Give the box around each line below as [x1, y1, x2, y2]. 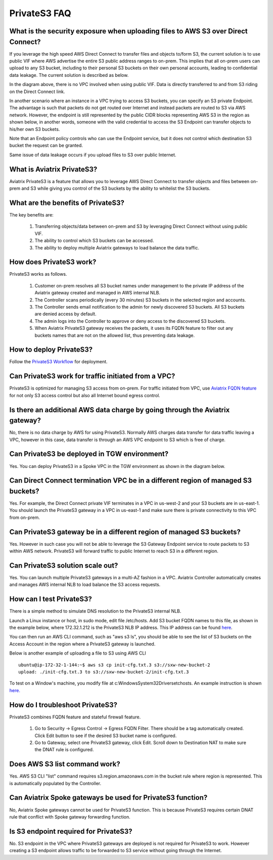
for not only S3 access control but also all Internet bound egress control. [9, 392, 160, 398]
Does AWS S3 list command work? [9, 760, 121, 768]
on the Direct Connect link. [9, 89, 65, 95]
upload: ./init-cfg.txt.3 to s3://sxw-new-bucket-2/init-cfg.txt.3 [18, 669, 189, 675]
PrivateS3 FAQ [9, 8, 72, 19]
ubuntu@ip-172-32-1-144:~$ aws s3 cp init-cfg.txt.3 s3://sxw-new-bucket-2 [18, 662, 210, 668]
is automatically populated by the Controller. [9, 780, 101, 786]
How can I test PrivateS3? [9, 595, 92, 604]
